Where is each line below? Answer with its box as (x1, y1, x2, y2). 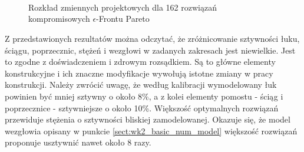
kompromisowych (28, 12, 90, 25)
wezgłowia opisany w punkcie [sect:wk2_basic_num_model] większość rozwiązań (5, 124, 298, 137)
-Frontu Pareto (96, 12, 150, 25)
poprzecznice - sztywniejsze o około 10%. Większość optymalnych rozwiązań (5, 101, 279, 114)
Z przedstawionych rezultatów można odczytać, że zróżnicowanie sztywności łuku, (5, 32, 300, 44)
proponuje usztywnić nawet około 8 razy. (5, 136, 151, 148)
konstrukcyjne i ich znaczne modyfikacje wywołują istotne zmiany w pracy (5, 67, 273, 79)
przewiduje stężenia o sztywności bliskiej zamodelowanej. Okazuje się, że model (5, 113, 290, 125)
